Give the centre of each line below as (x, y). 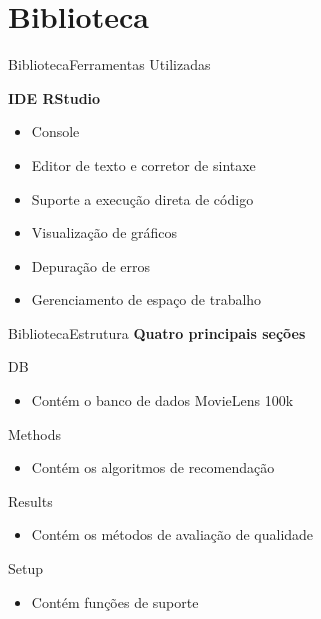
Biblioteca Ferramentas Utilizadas (109, 64)
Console (55, 131)
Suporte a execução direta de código (142, 198)
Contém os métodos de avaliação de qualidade (172, 534)
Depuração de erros (91, 265)
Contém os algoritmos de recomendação (153, 467)
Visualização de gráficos (104, 232)
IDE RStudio (54, 97)
